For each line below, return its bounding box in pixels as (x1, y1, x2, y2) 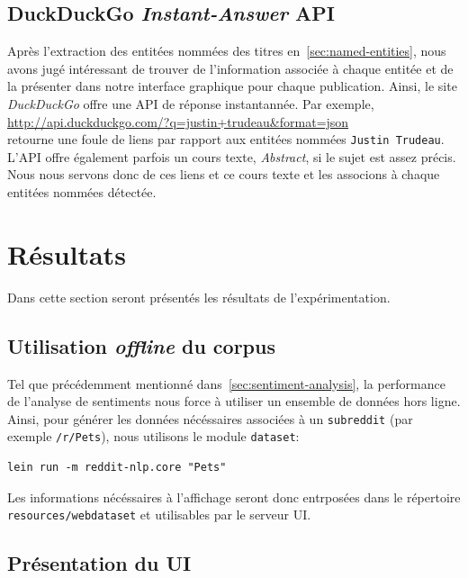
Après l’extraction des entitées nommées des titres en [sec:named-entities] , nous (7, 41, 446, 60)
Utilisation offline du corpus (7, 331, 275, 359)
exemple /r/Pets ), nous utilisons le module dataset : (7, 427, 300, 446)
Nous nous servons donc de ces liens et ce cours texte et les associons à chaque (7, 165, 440, 184)
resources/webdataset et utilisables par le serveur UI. (7, 505, 311, 524)
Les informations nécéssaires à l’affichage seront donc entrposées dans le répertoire (7, 487, 461, 506)
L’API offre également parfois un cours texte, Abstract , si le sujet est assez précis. (7, 147, 456, 166)
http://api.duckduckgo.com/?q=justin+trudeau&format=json (7, 112, 349, 131)
